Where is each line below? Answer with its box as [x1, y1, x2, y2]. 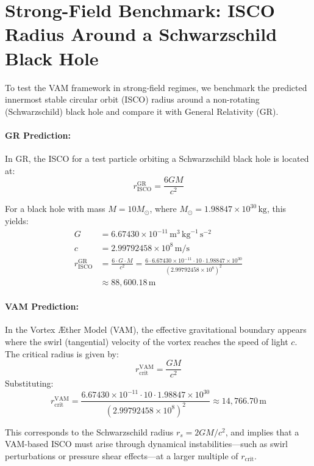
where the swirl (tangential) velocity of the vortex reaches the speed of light [5, 335, 288, 348]
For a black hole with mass [5, 202, 105, 215]
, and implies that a [225, 425, 299, 438]
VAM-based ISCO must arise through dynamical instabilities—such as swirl [5, 437, 288, 450]
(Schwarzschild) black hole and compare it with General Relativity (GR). [5, 104, 279, 117]
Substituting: [5, 377, 54, 390]
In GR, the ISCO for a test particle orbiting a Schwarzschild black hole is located [5, 152, 309, 165]
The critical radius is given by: [5, 347, 119, 360]
